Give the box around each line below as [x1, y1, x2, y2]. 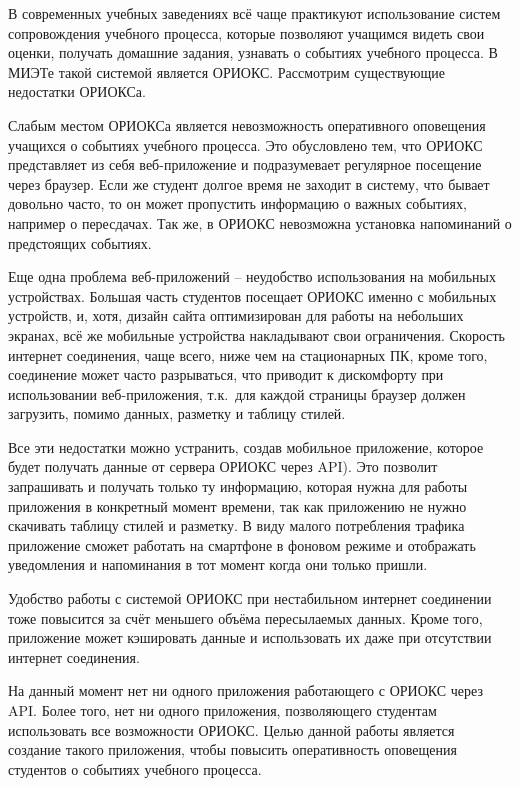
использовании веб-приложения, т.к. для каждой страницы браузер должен [8, 383, 466, 404]
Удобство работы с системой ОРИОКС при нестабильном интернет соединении [8, 588, 492, 609]
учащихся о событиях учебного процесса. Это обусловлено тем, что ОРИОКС [8, 134, 483, 155]
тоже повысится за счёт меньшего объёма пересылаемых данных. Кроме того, [8, 607, 483, 628]
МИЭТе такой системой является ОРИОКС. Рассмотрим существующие [8, 61, 446, 82]
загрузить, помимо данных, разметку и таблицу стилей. [8, 403, 346, 424]
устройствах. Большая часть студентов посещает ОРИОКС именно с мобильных [8, 285, 497, 306]
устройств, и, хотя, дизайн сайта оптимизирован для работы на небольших [8, 305, 464, 326]
